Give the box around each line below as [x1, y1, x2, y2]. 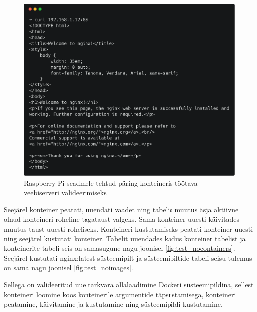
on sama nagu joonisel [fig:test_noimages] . [4, 262, 133, 273]
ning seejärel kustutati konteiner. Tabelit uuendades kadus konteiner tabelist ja [4, 233, 246, 243]
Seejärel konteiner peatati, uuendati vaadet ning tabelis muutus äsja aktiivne [4, 204, 239, 214]
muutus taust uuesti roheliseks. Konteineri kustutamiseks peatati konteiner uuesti [4, 224, 253, 234]
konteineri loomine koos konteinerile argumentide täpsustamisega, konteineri [4, 289, 236, 299]
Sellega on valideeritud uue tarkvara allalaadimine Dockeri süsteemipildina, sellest [4, 279, 254, 290]
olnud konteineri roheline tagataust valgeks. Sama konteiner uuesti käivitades [4, 214, 239, 224]
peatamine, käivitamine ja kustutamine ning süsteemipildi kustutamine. [4, 299, 223, 309]
